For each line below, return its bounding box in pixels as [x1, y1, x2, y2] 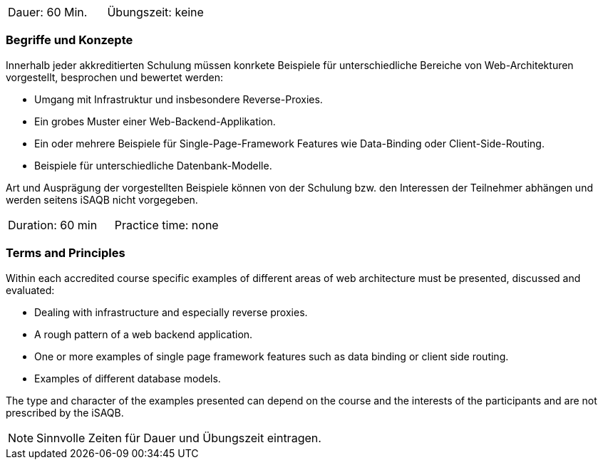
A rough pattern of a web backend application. [34, 328, 253, 340]
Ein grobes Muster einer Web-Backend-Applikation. [34, 115, 276, 127]
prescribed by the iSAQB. [6, 406, 124, 419]
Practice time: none [114, 217, 219, 232]
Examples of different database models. [34, 372, 221, 385]
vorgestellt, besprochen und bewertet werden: [6, 70, 224, 83]
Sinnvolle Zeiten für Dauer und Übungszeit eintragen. [36, 430, 321, 445]
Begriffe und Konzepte [6, 33, 133, 48]
